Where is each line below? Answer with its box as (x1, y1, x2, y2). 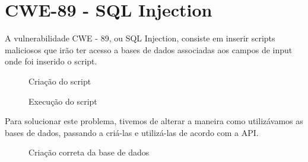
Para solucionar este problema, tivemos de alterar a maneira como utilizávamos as (5, 115, 303, 127)
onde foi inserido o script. (5, 55, 97, 67)
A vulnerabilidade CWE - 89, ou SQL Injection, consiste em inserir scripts (5, 32, 275, 44)
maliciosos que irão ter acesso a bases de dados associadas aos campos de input (5, 43, 293, 56)
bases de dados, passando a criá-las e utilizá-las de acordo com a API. (5, 126, 259, 138)
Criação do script (28, 74, 91, 87)
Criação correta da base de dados (28, 146, 150, 158)
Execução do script (28, 95, 97, 107)
